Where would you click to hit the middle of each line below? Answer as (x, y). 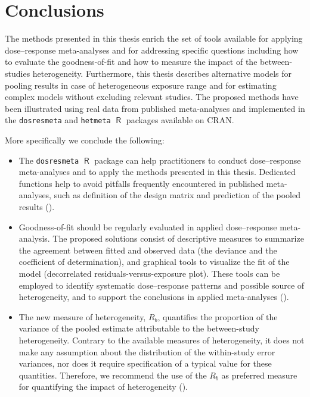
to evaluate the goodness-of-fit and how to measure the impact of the (131, 62)
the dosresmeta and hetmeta (58, 120)
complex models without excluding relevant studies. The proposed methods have (152, 97)
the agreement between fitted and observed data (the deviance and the (148, 250)
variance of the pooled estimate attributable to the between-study (139, 328)
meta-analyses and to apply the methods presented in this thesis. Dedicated (157, 172)
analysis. (34, 238)
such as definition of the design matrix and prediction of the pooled (177, 195)
